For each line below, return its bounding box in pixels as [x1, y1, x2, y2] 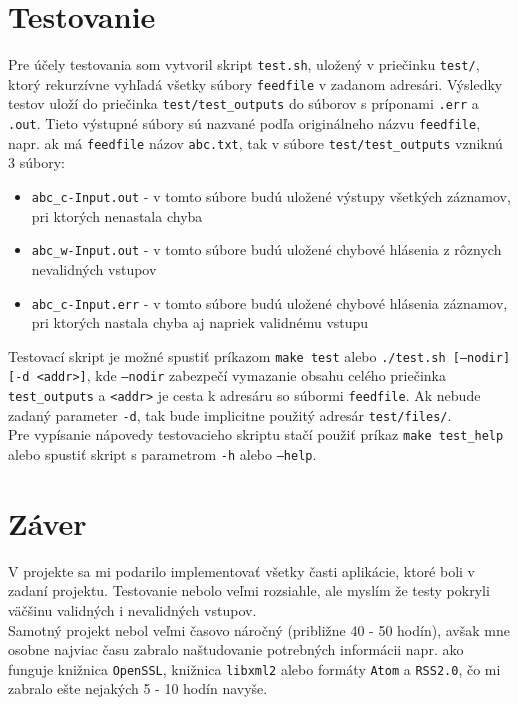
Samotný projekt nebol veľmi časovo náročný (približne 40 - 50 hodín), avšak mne [8, 619, 510, 640]
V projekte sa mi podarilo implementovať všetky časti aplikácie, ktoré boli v [8, 560, 476, 581]
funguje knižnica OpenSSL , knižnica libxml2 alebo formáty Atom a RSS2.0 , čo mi [8, 658, 501, 679]
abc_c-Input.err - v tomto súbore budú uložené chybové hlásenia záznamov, [31, 292, 508, 313]
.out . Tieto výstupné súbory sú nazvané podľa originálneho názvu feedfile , [8, 113, 481, 134]
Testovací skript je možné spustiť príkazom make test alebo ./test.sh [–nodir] [8, 345, 511, 366]
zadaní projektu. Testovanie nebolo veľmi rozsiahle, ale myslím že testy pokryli [8, 580, 490, 601]
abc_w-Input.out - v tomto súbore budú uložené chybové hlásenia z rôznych [31, 239, 502, 260]
